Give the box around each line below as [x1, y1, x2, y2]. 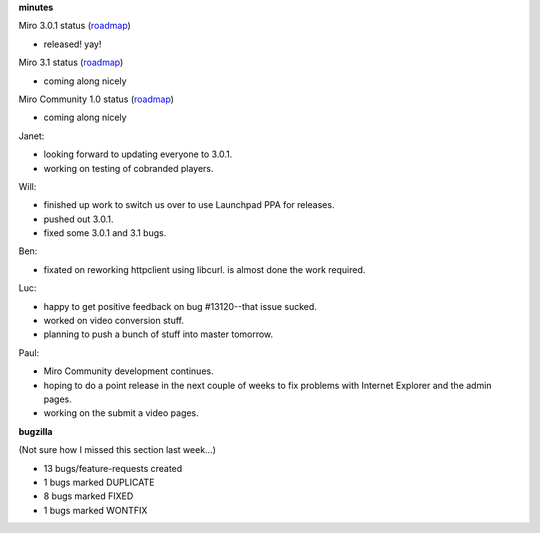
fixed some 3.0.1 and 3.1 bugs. [43, 227, 167, 239]
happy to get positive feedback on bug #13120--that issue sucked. [43, 300, 317, 312]
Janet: [18, 130, 45, 142]
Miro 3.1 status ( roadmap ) [18, 56, 124, 69]
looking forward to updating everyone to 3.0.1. [43, 148, 233, 160]
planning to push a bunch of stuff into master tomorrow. [43, 328, 274, 340]
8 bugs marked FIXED [43, 490, 134, 502]
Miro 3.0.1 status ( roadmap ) [18, 20, 132, 32]
